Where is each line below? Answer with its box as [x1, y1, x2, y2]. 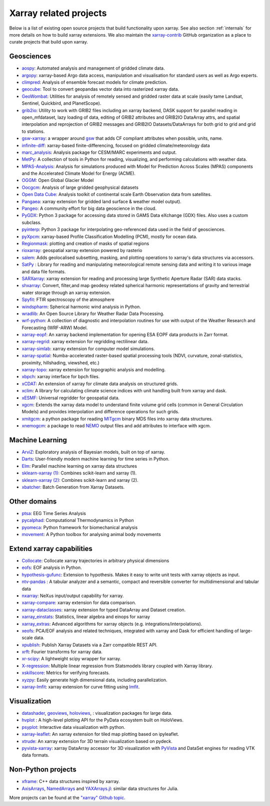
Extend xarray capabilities [9, 544, 92, 553]
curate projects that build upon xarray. [9, 39, 88, 45]
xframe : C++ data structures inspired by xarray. [21, 778, 120, 784]
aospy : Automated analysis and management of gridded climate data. [21, 65, 165, 71]
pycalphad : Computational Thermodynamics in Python [21, 517, 134, 523]
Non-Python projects [9, 765, 77, 774]
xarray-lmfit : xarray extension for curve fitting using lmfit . [21, 684, 140, 690]
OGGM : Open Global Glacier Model [21, 177, 94, 183]
